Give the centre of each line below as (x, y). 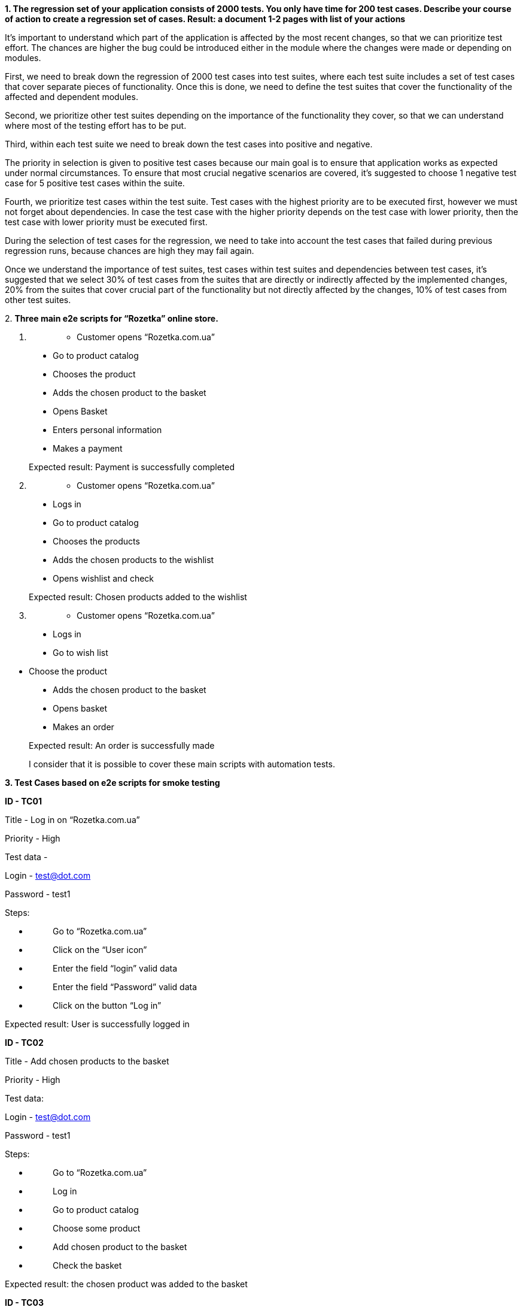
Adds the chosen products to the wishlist (133, 560)
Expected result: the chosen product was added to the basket (126, 1284)
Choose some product (97, 1228)
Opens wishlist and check (104, 578)
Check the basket (87, 1265)
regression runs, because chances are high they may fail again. (130, 251)
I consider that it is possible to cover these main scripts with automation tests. (182, 764)
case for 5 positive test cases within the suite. (95, 183)
